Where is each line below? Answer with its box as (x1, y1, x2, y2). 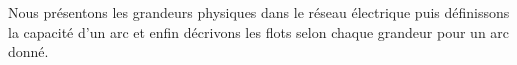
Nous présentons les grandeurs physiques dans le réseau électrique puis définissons (8, 2, 510, 22)
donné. (8, 41, 49, 62)
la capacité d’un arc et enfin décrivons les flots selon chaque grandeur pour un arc (8, 21, 510, 42)
